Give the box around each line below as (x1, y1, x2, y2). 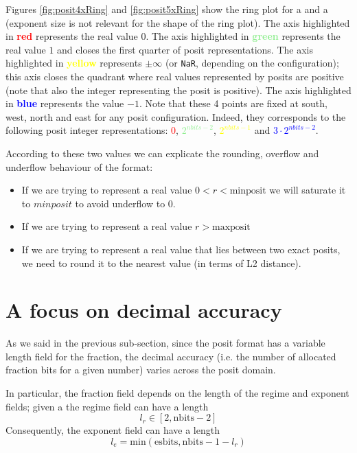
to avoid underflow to (75, 196, 165, 210)
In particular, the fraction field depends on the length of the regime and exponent (5, 386, 349, 400)
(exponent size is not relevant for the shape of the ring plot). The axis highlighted (5, 15, 350, 30)
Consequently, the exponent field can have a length (5, 423, 220, 437)
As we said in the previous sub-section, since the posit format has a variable (5, 336, 325, 350)
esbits (154, 437, 178, 447)
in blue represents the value (5, 96, 124, 111)
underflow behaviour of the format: (5, 159, 153, 174)
